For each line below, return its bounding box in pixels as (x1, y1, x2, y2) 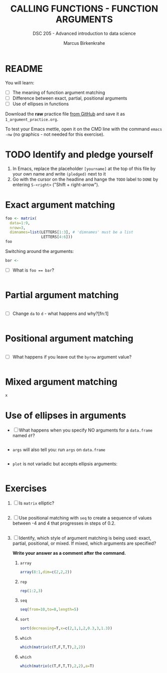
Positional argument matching (5, 333, 134, 345)
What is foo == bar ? (12, 267, 54, 273)
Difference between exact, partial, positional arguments (12, 95, 127, 101)
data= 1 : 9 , (10, 220, 30, 225)
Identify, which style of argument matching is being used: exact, (19, 535, 151, 541)
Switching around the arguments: (5, 248, 74, 254)
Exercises (5, 482, 47, 494)
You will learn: (5, 79, 34, 86)
